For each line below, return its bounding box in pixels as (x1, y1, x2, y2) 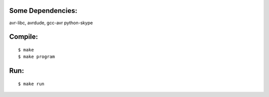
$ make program (18, 54, 55, 59)
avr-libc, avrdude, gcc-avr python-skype (9, 20, 93, 26)
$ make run (18, 81, 45, 87)
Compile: (9, 33, 38, 41)
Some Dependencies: (9, 6, 77, 15)
